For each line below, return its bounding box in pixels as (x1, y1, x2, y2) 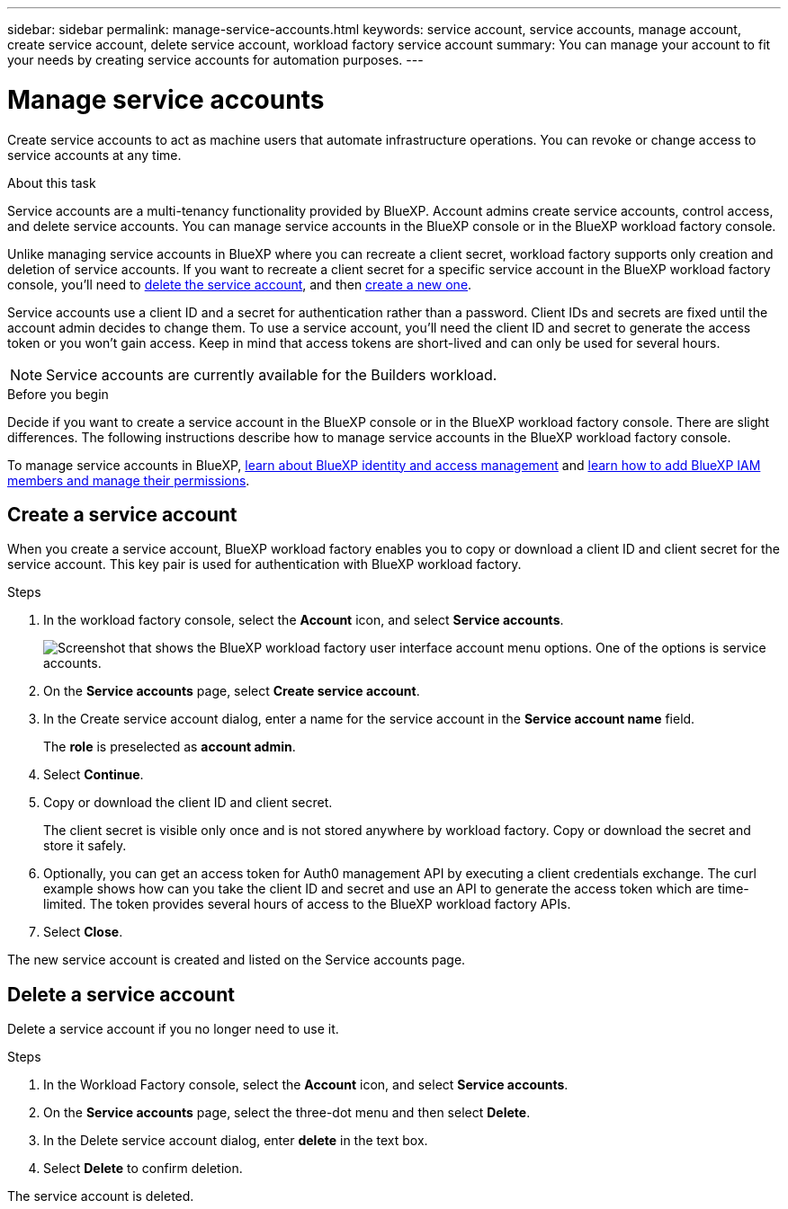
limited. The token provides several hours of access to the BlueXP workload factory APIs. (43, 896, 571, 912)
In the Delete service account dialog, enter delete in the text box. (43, 1133, 428, 1149)
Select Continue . (43, 767, 144, 783)
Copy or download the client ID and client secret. (43, 795, 333, 811)
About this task (7, 174, 96, 191)
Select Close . (43, 924, 123, 940)
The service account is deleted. (7, 1188, 194, 1205)
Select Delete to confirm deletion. (43, 1160, 243, 1177)
